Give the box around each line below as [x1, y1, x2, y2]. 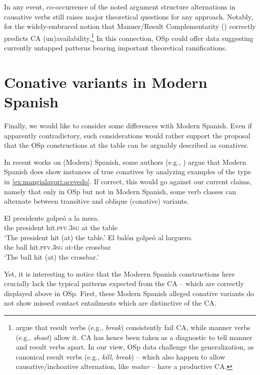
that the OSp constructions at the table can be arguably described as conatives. [4, 140, 249, 150]
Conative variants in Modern [4, 71, 207, 92]
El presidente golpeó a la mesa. [4, 212, 99, 223]
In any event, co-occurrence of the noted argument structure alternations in [4, 1, 235, 11]
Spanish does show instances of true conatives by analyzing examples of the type [4, 166, 251, 177]
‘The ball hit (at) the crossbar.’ [4, 252, 99, 262]
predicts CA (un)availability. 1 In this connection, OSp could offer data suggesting [4, 31, 253, 43]
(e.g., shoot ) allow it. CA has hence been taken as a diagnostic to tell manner [15, 332, 252, 342]
